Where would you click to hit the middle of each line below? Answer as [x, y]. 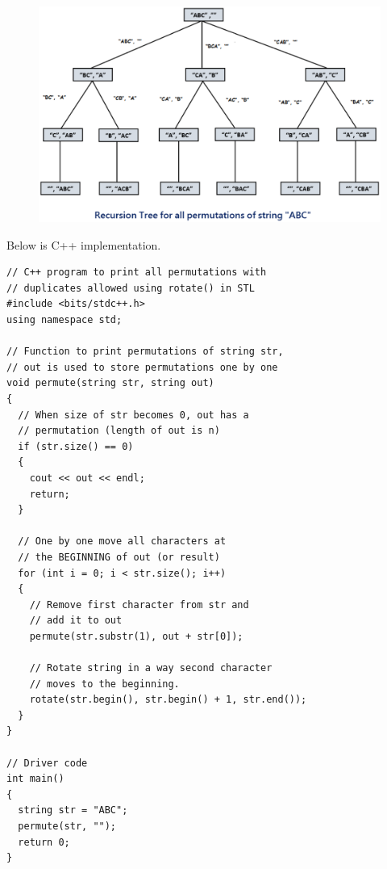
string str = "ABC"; [73, 810]
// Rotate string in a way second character [151, 668]
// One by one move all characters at [122, 542]
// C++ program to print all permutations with [137, 273]
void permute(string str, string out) [110, 383]
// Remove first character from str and [139, 605]
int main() [35, 779]
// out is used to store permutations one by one [142, 367]
